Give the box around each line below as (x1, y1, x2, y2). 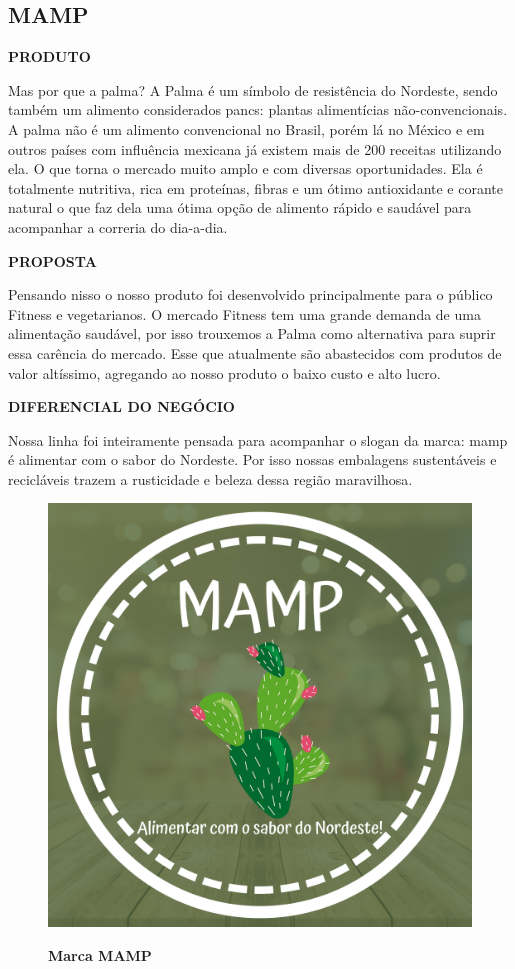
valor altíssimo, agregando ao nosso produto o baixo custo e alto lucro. (8, 362, 441, 383)
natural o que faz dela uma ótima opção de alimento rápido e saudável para (8, 197, 472, 218)
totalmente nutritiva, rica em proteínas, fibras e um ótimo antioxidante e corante (8, 177, 503, 198)
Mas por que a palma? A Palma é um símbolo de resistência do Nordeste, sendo (8, 79, 498, 100)
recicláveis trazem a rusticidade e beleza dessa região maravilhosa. (8, 468, 413, 489)
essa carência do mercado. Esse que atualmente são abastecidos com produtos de (8, 342, 502, 363)
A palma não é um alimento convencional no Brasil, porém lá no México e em (8, 118, 485, 139)
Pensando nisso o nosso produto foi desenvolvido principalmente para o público (8, 284, 493, 305)
